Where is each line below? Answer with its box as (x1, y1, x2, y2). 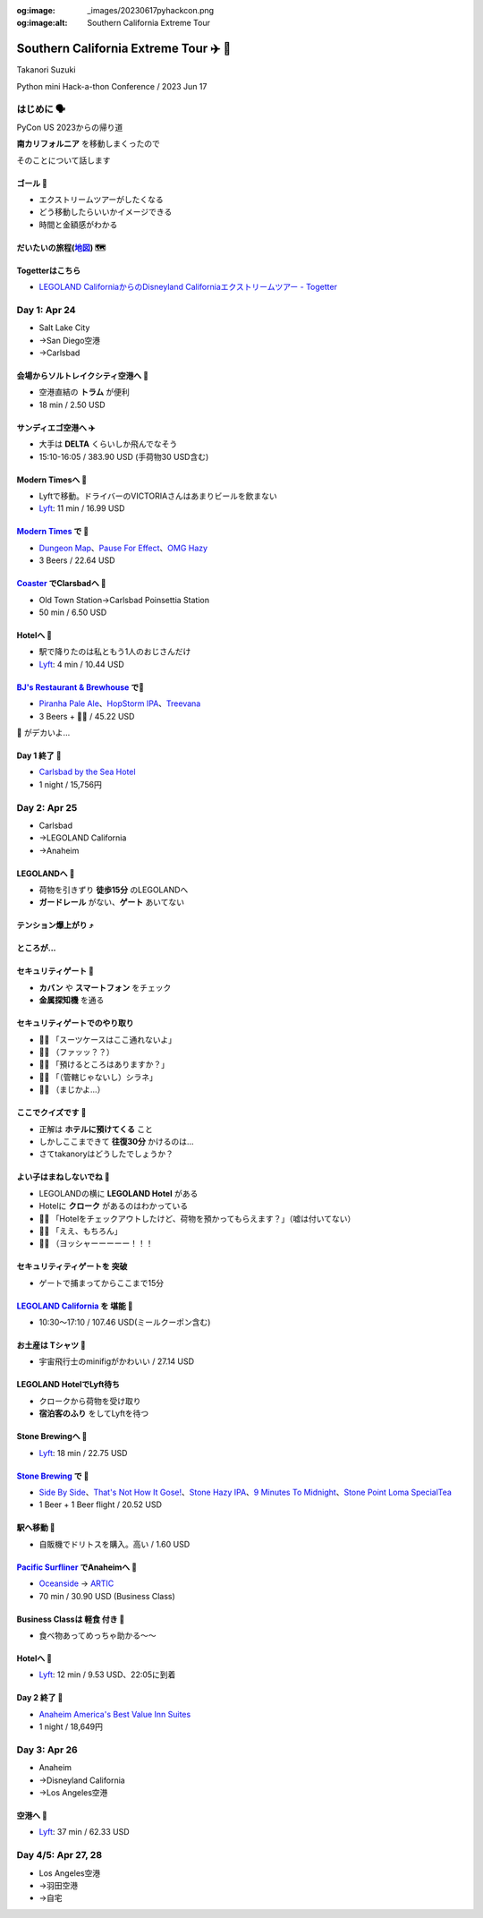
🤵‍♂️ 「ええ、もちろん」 (38, 1225, 123, 1236)
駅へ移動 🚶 (16, 1522, 55, 1533)
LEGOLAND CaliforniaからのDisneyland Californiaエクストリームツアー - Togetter (38, 282, 337, 293)
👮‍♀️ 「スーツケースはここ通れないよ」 (38, 1034, 177, 1044)
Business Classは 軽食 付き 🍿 (16, 1614, 125, 1624)
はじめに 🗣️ (16, 103, 66, 115)
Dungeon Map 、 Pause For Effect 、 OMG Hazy (38, 542, 208, 553)
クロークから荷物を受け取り (38, 1395, 141, 1406)
